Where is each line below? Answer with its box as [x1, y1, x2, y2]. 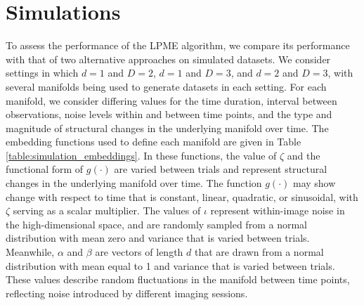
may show [292, 176, 336, 190]
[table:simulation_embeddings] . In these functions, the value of [6, 148, 277, 162]
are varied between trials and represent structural [114, 162, 327, 176]
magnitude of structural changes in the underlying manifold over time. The [6, 120, 329, 135]
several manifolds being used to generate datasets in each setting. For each [6, 79, 327, 93]
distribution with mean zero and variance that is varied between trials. [6, 231, 310, 245]
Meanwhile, [6, 245, 55, 259]
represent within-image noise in [210, 203, 345, 218]
